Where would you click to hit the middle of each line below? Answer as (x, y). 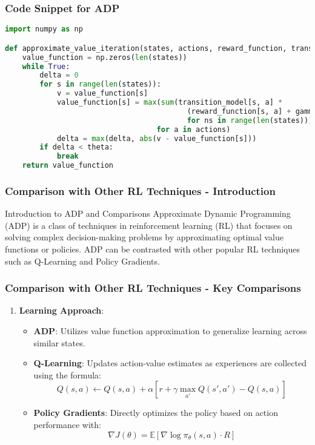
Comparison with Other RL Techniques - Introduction (140, 190)
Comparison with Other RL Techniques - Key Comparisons (153, 288)
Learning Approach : (61, 310)
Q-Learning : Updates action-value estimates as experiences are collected (170, 363)
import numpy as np (44, 29)
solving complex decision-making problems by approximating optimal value (144, 237)
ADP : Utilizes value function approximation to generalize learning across (170, 331)
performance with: (67, 424)
